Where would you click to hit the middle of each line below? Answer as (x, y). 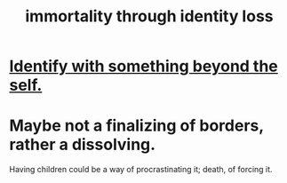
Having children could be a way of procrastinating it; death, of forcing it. (141, 170)
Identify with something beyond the (143, 66)
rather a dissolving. (83, 145)
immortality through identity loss (149, 16)
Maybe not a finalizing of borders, (136, 126)
